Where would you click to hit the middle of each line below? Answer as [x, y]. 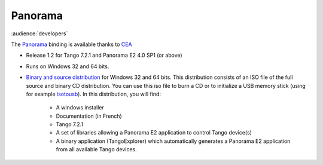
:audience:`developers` [39, 33]
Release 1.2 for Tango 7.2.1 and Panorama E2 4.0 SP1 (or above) [104, 55]
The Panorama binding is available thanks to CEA [71, 44]
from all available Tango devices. [96, 149]
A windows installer [80, 108]
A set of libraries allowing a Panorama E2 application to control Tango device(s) [154, 133]
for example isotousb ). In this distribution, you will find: [94, 94]
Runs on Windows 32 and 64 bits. [68, 66]
